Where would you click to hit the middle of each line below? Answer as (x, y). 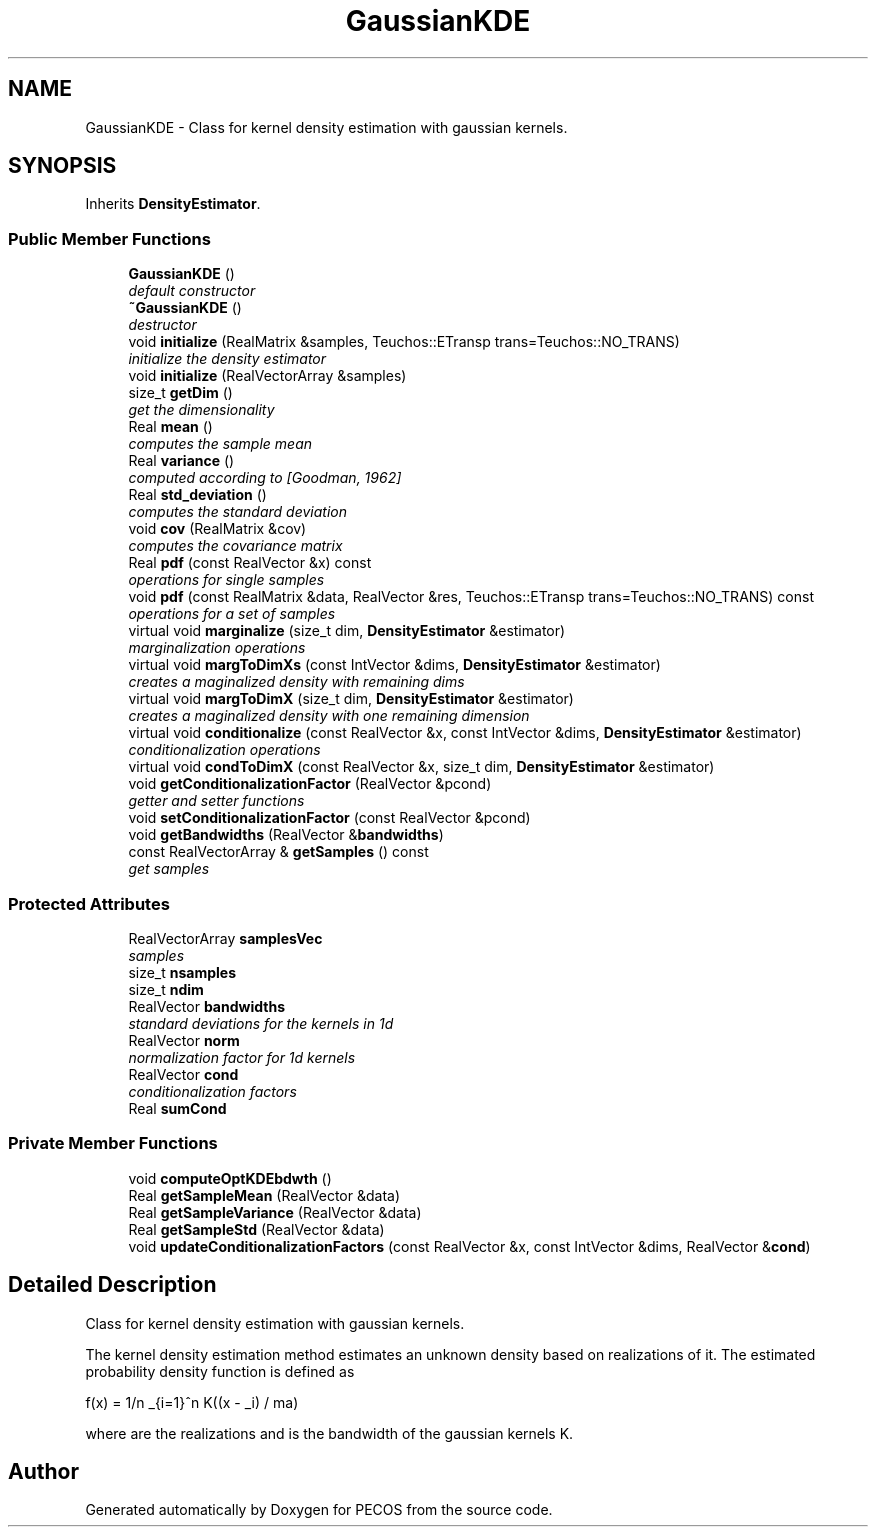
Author (43, 1471)
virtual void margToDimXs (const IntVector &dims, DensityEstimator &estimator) (394, 665)
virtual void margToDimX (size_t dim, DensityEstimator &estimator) (351, 699)
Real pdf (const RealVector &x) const (250, 563)
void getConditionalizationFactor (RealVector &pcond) (310, 784)
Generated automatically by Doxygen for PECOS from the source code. (319, 1510)
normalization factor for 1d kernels (242, 1057)
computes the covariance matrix (235, 546)
